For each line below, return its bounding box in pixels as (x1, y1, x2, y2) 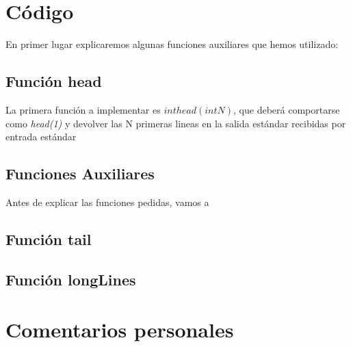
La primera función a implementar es (5, 102, 161, 116)
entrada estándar (5, 129, 77, 144)
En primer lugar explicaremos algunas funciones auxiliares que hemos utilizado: (5, 37, 339, 51)
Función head (5, 70, 102, 92)
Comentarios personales (5, 316, 234, 344)
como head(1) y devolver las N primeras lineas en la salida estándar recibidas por (5, 116, 346, 130)
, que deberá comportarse (233, 102, 340, 116)
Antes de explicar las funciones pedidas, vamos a (5, 194, 209, 209)
